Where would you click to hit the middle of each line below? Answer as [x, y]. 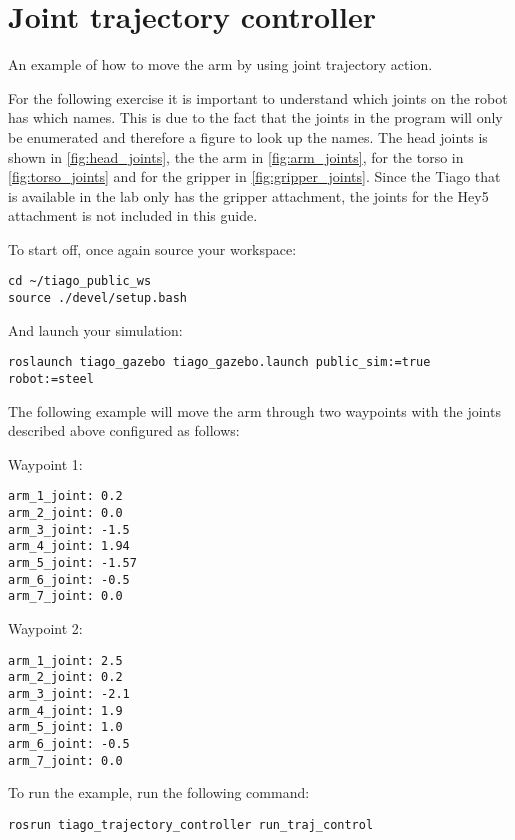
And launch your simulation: [95, 329]
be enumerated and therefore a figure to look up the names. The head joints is [248, 136]
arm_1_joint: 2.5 [65, 660]
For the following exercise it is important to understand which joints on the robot [258, 97]
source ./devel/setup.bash [97, 298]
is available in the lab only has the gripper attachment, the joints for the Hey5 [248, 195]
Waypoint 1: [45, 463]
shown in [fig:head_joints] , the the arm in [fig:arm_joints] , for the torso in [236, 156]
